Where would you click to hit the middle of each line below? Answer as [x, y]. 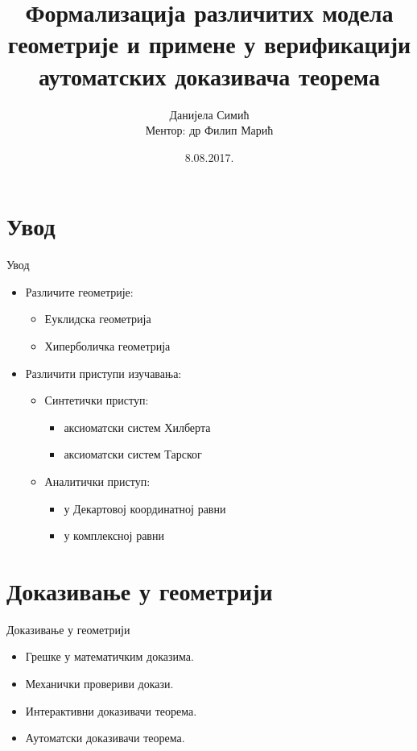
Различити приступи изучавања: [103, 373]
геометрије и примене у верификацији [209, 44]
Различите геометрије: [79, 291]
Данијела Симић [209, 114]
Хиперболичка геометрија [107, 346]
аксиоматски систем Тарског [133, 454]
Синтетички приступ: [97, 400]
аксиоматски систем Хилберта [137, 427]
